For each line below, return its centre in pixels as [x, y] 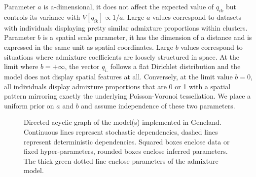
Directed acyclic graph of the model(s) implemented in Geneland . [123, 122]
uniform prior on [29, 105]
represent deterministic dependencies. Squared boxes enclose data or [127, 141]
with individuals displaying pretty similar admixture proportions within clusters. [126, 27]
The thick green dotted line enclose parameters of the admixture [121, 160]
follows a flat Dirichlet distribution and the [176, 66]
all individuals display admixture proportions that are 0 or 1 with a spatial [117, 86]
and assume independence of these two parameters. [158, 105]
